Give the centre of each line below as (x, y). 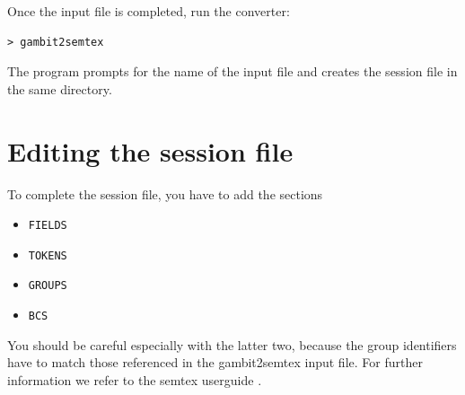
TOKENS (48, 255)
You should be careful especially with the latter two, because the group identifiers (232, 344)
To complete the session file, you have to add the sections (165, 193)
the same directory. (60, 88)
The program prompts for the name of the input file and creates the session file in (232, 71)
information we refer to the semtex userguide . (135, 379)
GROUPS (48, 286)
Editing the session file (150, 150)
